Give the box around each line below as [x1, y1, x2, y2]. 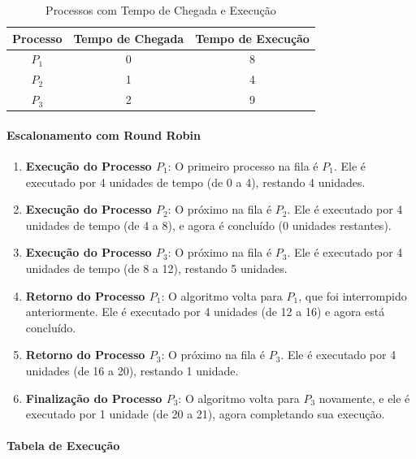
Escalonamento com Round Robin [6, 126, 201, 143]
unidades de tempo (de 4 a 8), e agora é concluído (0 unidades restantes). [25, 216, 392, 233]
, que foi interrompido [298, 287, 407, 304]
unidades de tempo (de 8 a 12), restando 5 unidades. [25, 259, 288, 276]
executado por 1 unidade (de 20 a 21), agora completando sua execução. [25, 405, 385, 422]
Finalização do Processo [25, 389, 162, 406]
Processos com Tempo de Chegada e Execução [45, 2, 276, 18]
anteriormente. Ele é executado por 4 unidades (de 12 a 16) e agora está [25, 303, 385, 320]
